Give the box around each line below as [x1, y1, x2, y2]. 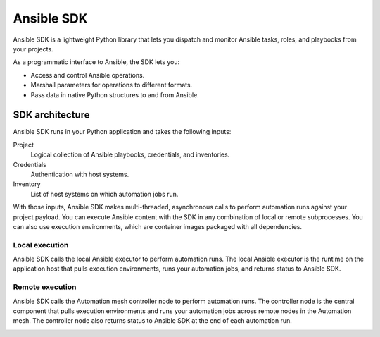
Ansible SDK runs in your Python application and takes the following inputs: [13, 128, 232, 136]
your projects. [13, 44, 53, 53]
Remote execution [13, 282, 77, 292]
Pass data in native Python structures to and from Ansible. [30, 90, 200, 99]
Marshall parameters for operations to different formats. [30, 81, 193, 90]
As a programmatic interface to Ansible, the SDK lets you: [13, 58, 180, 66]
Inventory [13, 180, 42, 188]
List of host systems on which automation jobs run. [30, 190, 179, 198]
